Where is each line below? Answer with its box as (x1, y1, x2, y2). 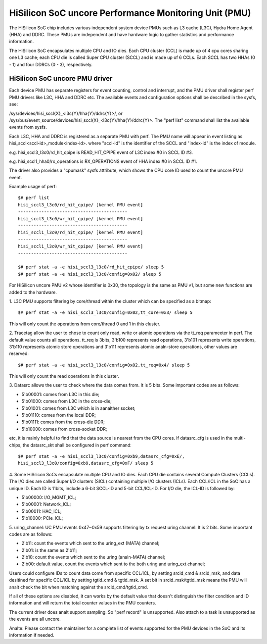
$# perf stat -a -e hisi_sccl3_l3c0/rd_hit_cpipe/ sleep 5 (18, 264, 164, 270)
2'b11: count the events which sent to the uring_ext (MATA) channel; (21, 540, 160, 546)
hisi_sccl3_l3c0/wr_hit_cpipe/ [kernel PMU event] (18, 216, 143, 221)
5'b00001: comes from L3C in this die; (21, 391, 100, 397)
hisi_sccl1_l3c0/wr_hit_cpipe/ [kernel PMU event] (18, 244, 143, 249)
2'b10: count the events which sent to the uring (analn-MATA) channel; (21, 554, 166, 560)
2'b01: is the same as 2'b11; (21, 547, 77, 553)
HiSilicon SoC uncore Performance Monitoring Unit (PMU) (9, 7, 252, 18)
